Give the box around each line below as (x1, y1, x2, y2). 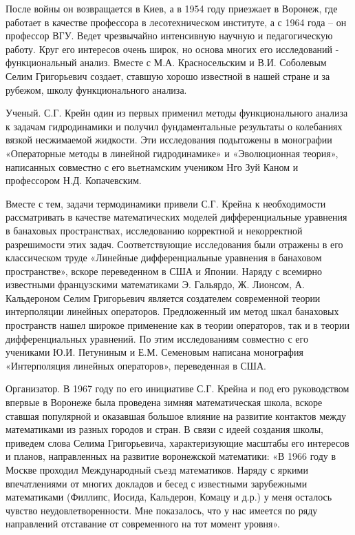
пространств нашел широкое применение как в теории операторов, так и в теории (6, 318, 349, 332)
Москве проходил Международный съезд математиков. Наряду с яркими (6, 463, 308, 476)
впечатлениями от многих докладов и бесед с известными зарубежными (6, 476, 308, 490)
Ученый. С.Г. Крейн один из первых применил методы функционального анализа (6, 105, 348, 120)
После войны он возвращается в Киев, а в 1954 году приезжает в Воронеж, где (6, 1, 338, 15)
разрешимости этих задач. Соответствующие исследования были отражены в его (6, 236, 343, 251)
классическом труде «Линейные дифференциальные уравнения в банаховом (6, 250, 322, 265)
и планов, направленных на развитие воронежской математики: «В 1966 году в (6, 449, 336, 463)
